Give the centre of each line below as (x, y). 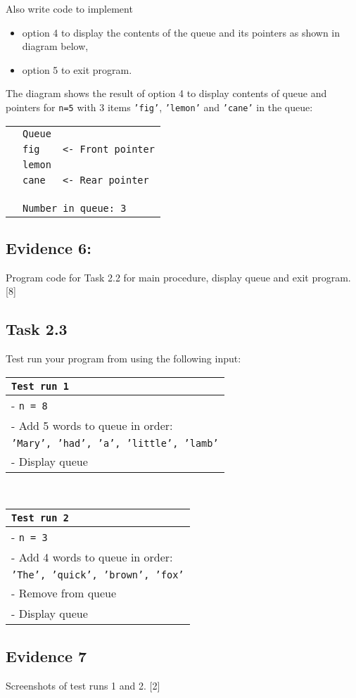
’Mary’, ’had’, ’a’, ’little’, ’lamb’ (115, 443)
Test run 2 (40, 518)
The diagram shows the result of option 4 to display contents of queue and (166, 93)
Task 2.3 (37, 329)
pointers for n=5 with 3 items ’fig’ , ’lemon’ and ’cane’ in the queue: (159, 107)
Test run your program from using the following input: (123, 358)
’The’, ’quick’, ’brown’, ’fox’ (98, 575)
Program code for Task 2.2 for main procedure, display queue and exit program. (178, 277)
